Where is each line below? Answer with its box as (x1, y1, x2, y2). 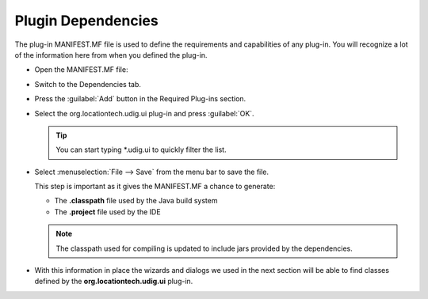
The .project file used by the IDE (54, 206, 162, 217)
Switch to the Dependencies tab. (34, 79, 142, 89)
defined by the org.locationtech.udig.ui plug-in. (34, 277, 193, 286)
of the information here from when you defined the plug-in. (14, 50, 208, 59)
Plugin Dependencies (14, 12, 159, 29)
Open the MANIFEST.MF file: (34, 65, 128, 74)
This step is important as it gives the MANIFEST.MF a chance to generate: (34, 182, 276, 191)
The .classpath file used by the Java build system (54, 196, 218, 206)
